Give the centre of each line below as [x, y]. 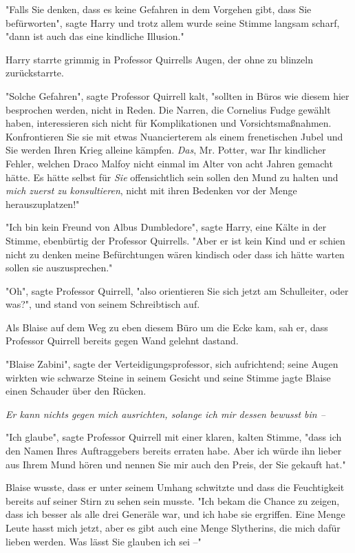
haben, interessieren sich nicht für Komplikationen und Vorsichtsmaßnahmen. [169, 123]
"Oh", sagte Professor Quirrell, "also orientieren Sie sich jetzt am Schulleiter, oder [177, 290]
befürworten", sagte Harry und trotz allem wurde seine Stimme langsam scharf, [173, 22]
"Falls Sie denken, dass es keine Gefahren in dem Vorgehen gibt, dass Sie [159, 9]
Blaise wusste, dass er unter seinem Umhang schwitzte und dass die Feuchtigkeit [175, 487]
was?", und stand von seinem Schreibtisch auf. [103, 304]
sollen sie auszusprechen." [59, 268]
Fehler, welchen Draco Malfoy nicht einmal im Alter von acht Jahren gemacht [169, 163]
